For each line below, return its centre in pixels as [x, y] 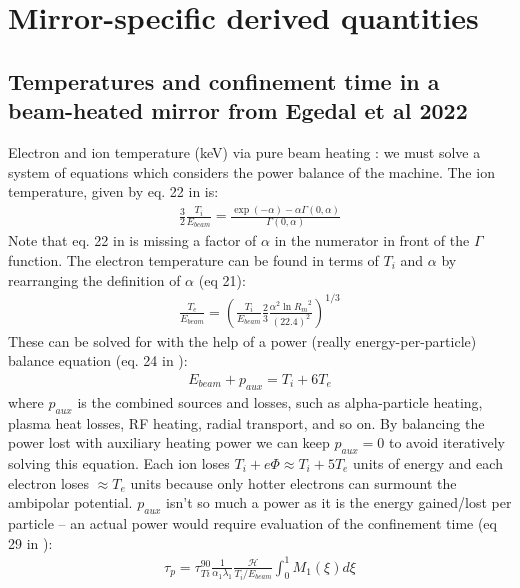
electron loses [49, 482]
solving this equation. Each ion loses [119, 462]
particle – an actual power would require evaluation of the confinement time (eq [252, 522]
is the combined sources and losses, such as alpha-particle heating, [280, 401]
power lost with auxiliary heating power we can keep [169, 442]
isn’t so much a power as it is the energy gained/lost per [339, 502]
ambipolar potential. [70, 502]
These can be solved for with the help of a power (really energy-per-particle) [242, 340]
